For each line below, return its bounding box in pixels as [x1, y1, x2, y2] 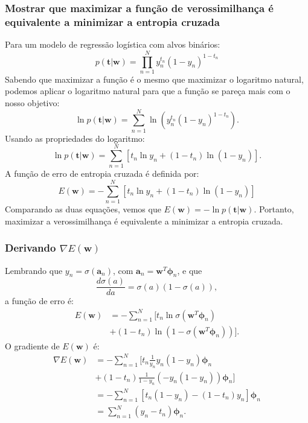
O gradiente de [5, 339, 60, 352]
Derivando [5, 240, 56, 255]
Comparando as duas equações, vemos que [5, 203, 161, 215]
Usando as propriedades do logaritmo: [5, 132, 145, 144]
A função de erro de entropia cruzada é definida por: [5, 167, 199, 180]
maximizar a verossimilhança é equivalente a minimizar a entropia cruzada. [5, 214, 283, 227]
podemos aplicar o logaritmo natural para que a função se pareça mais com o [5, 84, 290, 97]
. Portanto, [254, 203, 294, 215]
